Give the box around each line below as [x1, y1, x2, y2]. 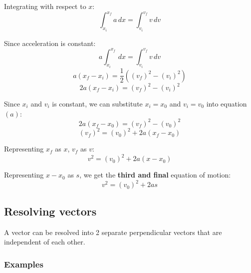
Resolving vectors [4, 203, 97, 218]
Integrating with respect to [4, 1, 86, 11]
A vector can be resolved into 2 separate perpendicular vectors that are [4, 226, 222, 237]
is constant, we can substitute [52, 98, 143, 109]
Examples [4, 257, 43, 270]
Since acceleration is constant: [4, 37, 96, 48]
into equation [206, 98, 247, 109]
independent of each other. [4, 236, 85, 247]
